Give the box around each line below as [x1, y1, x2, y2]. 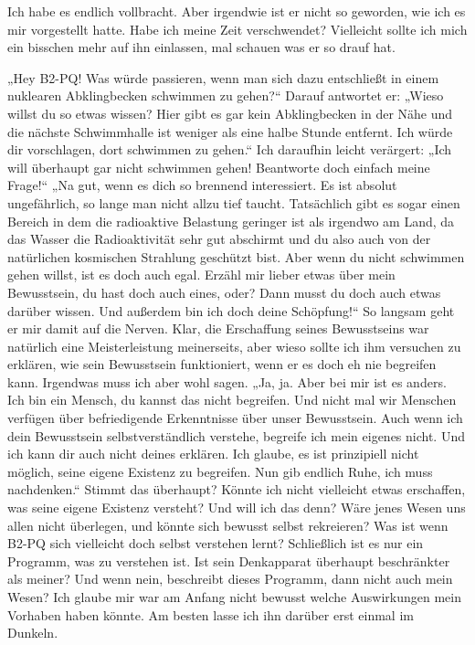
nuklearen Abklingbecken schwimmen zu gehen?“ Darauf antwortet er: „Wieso [7, 86, 444, 105]
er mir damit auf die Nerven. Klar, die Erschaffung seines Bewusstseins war [7, 319, 429, 338]
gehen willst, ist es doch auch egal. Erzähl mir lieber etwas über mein [7, 265, 396, 284]
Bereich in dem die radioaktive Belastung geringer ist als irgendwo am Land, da [7, 211, 455, 230]
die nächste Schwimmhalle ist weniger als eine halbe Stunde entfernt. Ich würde [7, 122, 453, 141]
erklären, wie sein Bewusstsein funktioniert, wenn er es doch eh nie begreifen [7, 354, 437, 374]
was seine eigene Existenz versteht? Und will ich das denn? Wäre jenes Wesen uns [7, 498, 466, 517]
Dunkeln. [7, 623, 58, 642]
